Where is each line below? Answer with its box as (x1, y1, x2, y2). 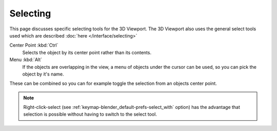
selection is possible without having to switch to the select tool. (23, 111, 157, 118)
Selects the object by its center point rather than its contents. (22, 49, 151, 55)
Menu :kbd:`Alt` (9, 57, 43, 63)
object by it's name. (22, 71, 64, 77)
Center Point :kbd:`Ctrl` (9, 42, 58, 48)
